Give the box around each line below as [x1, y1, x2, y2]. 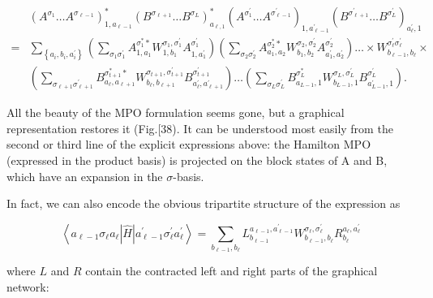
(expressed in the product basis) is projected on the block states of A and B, [6, 151, 388, 168]
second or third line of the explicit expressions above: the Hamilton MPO [6, 136, 371, 153]
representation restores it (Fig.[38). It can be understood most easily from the [6, 119, 393, 136]
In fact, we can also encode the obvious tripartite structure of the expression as [6, 195, 401, 212]
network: [6, 279, 49, 296]
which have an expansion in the [6, 167, 163, 184]
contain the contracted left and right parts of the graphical [85, 262, 378, 279]
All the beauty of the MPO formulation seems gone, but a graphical [6, 104, 345, 121]
